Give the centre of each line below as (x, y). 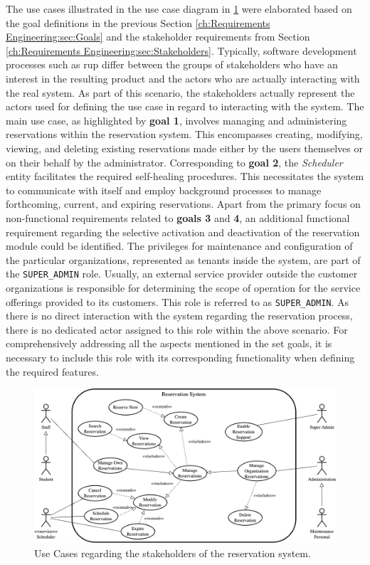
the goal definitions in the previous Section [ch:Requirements (138, 22)
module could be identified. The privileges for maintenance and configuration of (179, 246)
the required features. (52, 371)
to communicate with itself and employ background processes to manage (164, 190)
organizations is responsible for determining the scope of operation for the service (183, 287)
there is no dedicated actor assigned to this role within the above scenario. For (177, 329)
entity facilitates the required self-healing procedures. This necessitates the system (185, 176)
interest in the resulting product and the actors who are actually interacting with (183, 78)
